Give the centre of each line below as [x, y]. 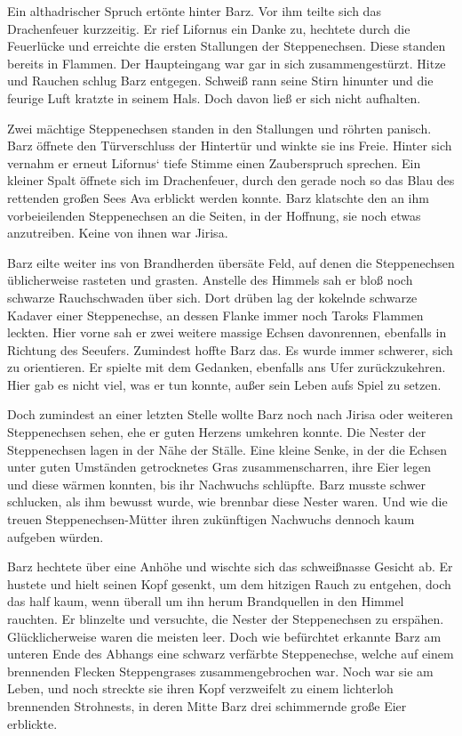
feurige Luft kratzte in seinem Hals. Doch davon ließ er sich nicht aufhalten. [214, 97]
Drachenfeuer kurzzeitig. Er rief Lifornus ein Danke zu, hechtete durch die [209, 28]
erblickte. [32, 723]
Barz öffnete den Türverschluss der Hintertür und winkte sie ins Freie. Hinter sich [230, 146]
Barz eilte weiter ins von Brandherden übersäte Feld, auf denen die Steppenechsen [231, 262]
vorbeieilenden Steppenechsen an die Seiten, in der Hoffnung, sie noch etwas [214, 215]
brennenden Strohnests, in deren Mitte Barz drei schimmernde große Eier [207, 705]
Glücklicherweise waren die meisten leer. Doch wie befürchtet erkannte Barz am [224, 636]
